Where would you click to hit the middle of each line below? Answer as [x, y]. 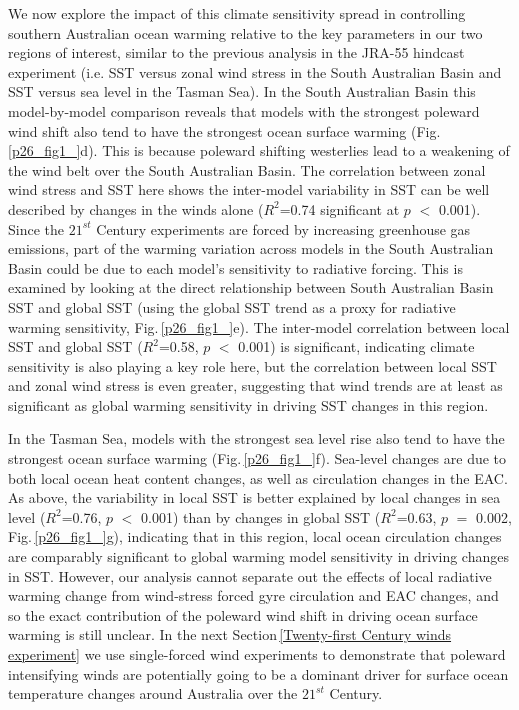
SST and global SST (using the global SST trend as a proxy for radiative [232, 306]
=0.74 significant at [339, 208]
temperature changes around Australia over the [153, 693]
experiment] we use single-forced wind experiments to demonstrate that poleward [257, 654]
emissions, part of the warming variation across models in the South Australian [251, 248]
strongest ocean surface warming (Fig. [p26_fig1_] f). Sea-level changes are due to [257, 458]
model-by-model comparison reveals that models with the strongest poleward [244, 110]
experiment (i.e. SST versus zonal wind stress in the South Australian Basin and [255, 71]
